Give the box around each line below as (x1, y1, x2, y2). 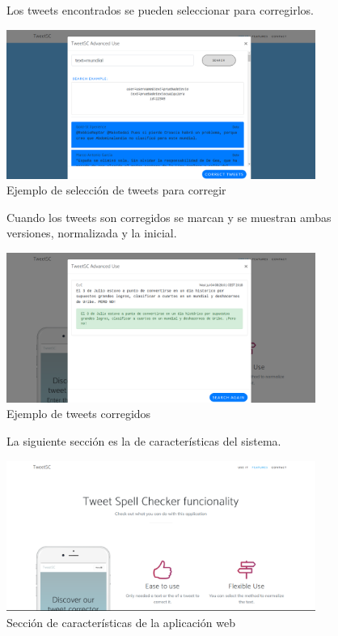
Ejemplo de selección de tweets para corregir (6, 181, 226, 198)
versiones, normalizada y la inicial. (6, 224, 177, 241)
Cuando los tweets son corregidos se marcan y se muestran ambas (6, 208, 332, 225)
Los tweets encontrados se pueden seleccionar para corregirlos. (6, 2, 315, 18)
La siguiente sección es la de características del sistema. (6, 433, 281, 450)
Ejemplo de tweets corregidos (6, 405, 151, 422)
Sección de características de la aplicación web (6, 613, 235, 630)
